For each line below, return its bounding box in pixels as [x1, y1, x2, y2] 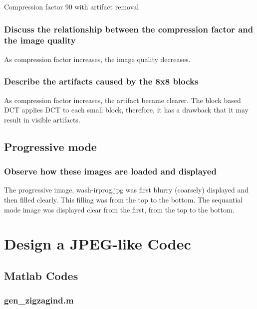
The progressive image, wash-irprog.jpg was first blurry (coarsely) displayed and [4, 184, 249, 195]
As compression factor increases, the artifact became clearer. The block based [4, 94, 241, 105]
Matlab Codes [4, 267, 78, 283]
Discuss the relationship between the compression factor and [4, 22, 254, 35]
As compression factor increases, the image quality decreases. [4, 53, 191, 64]
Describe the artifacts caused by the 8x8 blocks [4, 75, 199, 87]
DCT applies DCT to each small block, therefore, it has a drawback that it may [4, 104, 249, 115]
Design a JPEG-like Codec [4, 233, 191, 254]
